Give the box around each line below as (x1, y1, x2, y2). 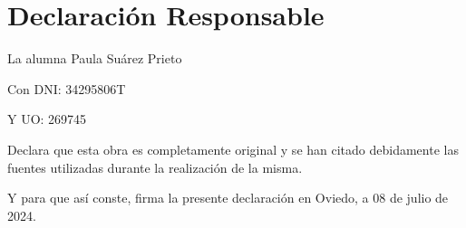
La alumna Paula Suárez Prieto (7, 49, 182, 68)
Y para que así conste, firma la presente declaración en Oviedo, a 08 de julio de (7, 188, 449, 207)
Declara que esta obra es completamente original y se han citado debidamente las (7, 139, 459, 158)
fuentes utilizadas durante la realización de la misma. (7, 157, 303, 176)
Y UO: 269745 (7, 109, 87, 128)
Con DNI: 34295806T (7, 79, 126, 98)
